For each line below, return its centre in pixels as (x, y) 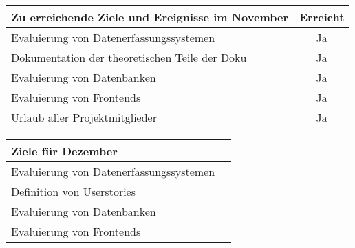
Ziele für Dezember (64, 151)
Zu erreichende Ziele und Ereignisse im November (150, 17)
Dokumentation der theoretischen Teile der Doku (129, 57)
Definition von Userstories (74, 191)
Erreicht (322, 17)
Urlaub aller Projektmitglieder (84, 117)
